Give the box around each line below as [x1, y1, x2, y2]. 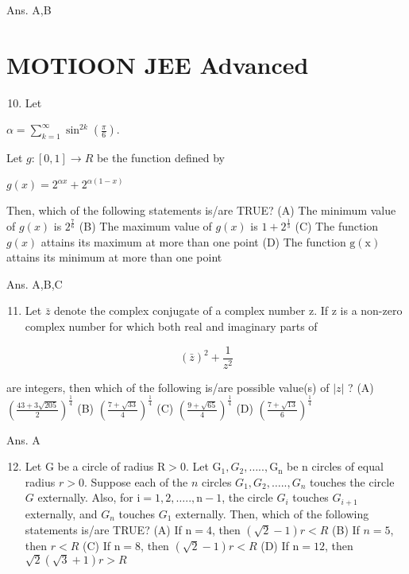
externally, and [25, 505, 98, 522]
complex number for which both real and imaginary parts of [25, 318, 318, 335]
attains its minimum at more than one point [6, 249, 222, 266]
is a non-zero [340, 302, 403, 319]
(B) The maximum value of [79, 218, 212, 235]
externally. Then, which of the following [176, 505, 369, 522]
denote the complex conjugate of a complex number [54, 302, 306, 319]
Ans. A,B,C [6, 275, 63, 292]
